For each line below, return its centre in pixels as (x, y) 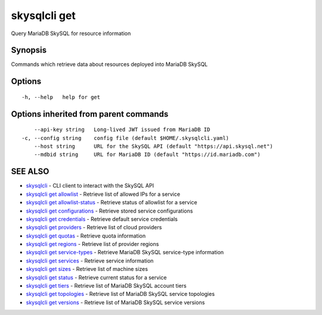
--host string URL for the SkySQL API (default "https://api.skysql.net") (154, 146)
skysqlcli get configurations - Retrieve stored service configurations (109, 211)
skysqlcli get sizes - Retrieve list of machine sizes (87, 269)
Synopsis (29, 50)
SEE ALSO (30, 172)
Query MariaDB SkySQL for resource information (71, 33)
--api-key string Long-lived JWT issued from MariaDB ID (122, 130)
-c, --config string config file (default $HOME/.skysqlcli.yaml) (126, 138)
